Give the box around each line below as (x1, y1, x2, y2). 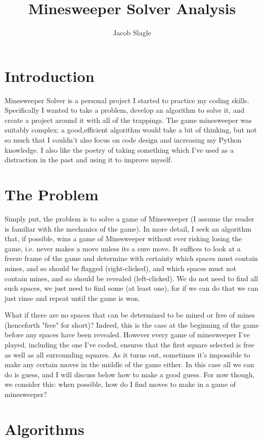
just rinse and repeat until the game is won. (5, 292, 140, 303)
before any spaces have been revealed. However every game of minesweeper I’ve (5, 329, 250, 340)
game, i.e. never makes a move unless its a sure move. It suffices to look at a (5, 243, 241, 253)
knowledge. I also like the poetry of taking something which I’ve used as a (5, 144, 234, 155)
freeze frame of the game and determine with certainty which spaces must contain (5, 253, 258, 263)
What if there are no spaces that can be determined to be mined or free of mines (5, 310, 255, 320)
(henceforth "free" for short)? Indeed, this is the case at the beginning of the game (5, 319, 259, 330)
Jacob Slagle (113, 27, 151, 38)
